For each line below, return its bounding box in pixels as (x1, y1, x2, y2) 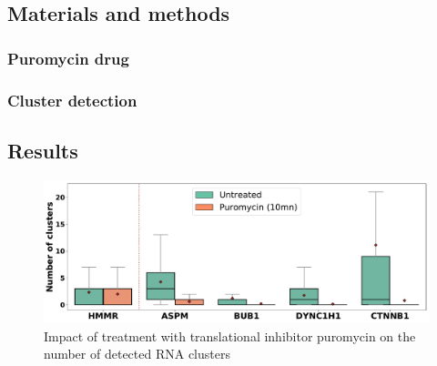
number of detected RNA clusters (44, 344, 230, 363)
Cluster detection (7, 88, 137, 111)
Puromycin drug (7, 46, 129, 69)
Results (7, 136, 78, 164)
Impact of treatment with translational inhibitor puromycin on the (44, 326, 416, 345)
